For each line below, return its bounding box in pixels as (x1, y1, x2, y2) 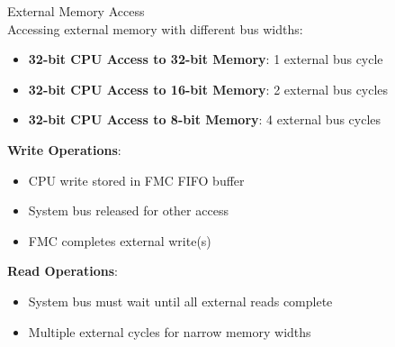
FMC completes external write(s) (28, 231, 211, 250)
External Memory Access (7, 2, 145, 20)
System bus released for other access (28, 201, 229, 220)
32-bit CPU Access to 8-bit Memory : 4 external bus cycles (28, 110, 382, 129)
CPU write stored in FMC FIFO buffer (28, 170, 245, 189)
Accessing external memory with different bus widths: (7, 19, 303, 38)
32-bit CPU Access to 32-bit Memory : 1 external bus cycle (28, 50, 383, 68)
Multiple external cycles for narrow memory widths (28, 322, 311, 341)
